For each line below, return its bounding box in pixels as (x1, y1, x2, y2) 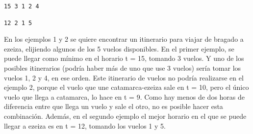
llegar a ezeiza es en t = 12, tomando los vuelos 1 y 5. (4, 120, 166, 131)
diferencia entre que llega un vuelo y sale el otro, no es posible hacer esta (4, 101, 223, 111)
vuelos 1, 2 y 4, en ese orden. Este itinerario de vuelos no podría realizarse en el (4, 72, 244, 82)
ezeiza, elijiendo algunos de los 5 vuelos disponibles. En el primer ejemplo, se (4, 43, 234, 54)
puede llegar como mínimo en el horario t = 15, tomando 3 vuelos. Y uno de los (4, 53, 244, 63)
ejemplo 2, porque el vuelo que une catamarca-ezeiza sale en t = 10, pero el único (4, 82, 249, 92)
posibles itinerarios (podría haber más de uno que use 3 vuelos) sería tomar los (4, 62, 241, 73)
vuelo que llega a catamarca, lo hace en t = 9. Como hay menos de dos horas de (4, 91, 245, 102)
